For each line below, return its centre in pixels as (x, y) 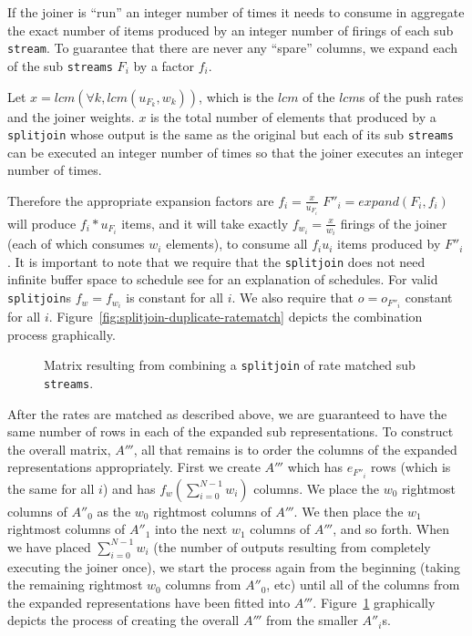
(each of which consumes (76, 244)
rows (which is (411, 467)
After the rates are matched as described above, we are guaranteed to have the (227, 413)
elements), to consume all (237, 244)
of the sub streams (60, 65)
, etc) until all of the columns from (363, 585)
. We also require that (293, 297)
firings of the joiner (394, 223)
